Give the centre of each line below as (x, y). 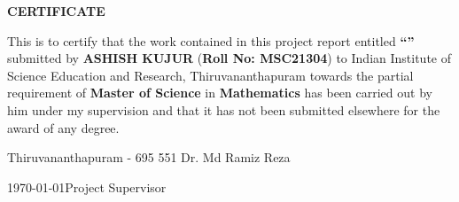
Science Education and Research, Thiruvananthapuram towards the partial (210, 75)
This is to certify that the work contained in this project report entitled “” (211, 40)
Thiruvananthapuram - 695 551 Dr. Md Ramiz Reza (149, 157)
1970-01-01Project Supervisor (87, 186)
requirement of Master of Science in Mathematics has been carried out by (220, 93)
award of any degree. (63, 127)
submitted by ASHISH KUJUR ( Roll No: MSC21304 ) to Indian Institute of (229, 58)
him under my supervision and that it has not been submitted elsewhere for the (224, 109)
